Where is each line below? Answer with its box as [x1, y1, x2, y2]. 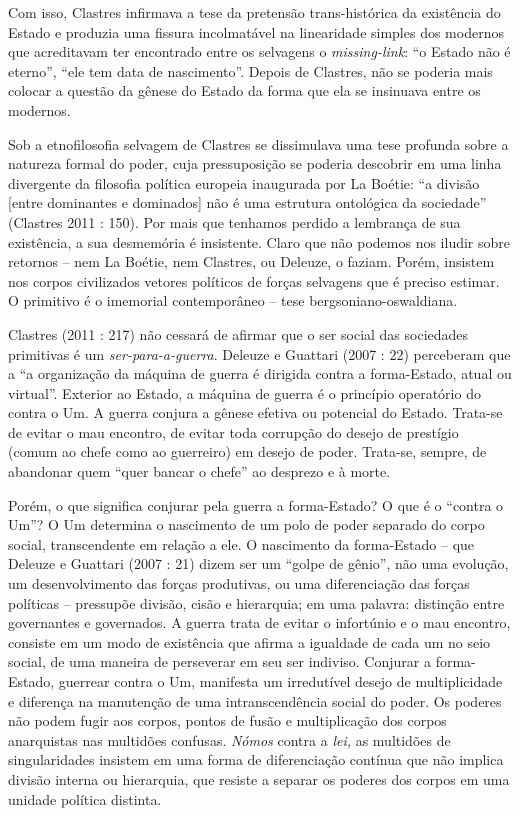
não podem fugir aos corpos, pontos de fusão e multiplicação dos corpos [8, 710, 447, 731]
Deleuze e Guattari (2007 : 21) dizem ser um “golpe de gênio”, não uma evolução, [8, 553, 509, 574]
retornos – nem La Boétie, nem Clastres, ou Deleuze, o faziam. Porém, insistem [8, 251, 495, 272]
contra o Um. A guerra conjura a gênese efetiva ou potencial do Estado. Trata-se [8, 402, 503, 423]
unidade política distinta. [8, 788, 162, 809]
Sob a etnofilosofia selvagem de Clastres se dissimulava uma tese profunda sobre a [8, 133, 509, 154]
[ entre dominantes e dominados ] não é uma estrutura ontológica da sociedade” [8, 192, 487, 213]
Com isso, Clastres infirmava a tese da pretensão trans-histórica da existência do [8, 2, 501, 22]
